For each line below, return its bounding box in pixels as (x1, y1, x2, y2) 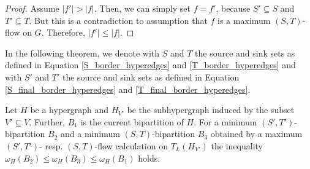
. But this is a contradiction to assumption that (29, 14, 208, 26)
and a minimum (61, 127, 120, 140)
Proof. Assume (5, 2, 59, 14)
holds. (138, 151, 161, 164)
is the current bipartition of (80, 115, 184, 128)
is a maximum (217, 14, 271, 26)
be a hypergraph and (30, 103, 109, 116)
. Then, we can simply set (94, 2, 191, 14)
